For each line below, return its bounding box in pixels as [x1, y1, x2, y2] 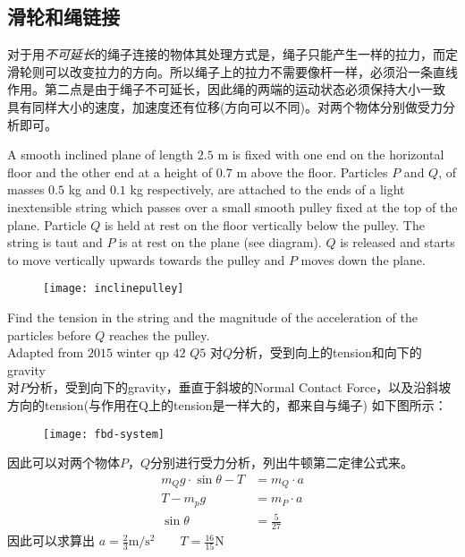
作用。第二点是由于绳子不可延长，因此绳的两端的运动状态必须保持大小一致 [7, 80, 445, 99]
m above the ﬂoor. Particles [236, 162, 388, 181]
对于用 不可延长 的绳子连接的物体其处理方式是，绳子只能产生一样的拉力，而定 [7, 45, 458, 64]
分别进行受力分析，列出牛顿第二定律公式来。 [150, 453, 414, 472]
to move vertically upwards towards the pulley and [7, 250, 285, 269]
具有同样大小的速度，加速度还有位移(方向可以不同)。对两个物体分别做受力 [7, 97, 443, 116]
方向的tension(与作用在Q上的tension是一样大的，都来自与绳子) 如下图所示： [7, 395, 447, 414]
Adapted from [7, 343, 84, 362]
